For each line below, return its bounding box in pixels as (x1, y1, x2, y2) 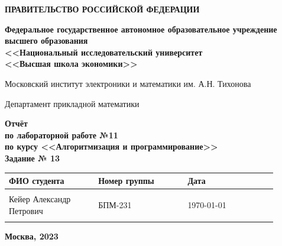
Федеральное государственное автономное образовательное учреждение (5, 22, 277, 35)
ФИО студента (9, 174, 64, 187)
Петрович (9, 204, 43, 216)
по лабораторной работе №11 (5, 128, 118, 141)
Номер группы (98, 174, 154, 187)
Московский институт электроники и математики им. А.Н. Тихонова (5, 77, 251, 89)
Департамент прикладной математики (5, 97, 140, 109)
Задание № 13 (5, 151, 60, 164)
